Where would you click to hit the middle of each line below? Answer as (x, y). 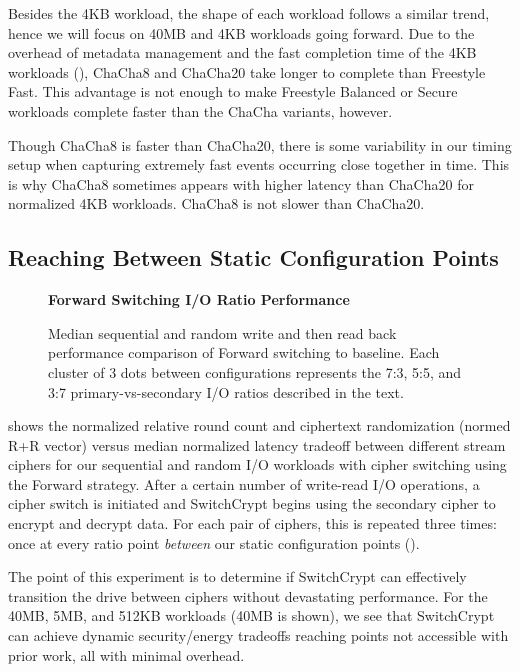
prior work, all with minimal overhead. (126, 654)
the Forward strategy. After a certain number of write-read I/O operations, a (244, 483)
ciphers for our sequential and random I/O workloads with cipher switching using (257, 464)
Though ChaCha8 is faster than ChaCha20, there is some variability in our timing (260, 144)
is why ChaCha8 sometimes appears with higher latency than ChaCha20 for (241, 183)
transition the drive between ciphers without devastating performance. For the (248, 595)
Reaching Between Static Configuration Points (253, 257)
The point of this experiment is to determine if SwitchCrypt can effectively (237, 576)
